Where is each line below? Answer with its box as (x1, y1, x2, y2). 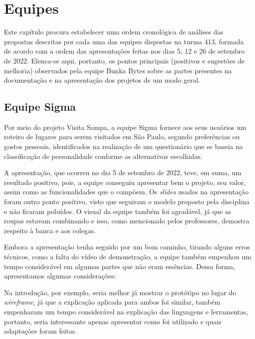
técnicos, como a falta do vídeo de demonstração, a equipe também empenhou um (4, 251, 252, 262)
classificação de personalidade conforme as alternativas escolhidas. (4, 151, 203, 161)
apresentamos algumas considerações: (4, 271, 116, 281)
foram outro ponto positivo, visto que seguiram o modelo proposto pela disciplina (4, 196, 250, 207)
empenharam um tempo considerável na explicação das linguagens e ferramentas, (4, 306, 248, 316)
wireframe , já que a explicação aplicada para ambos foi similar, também (4, 297, 221, 307)
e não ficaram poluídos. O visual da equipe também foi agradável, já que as (4, 206, 231, 216)
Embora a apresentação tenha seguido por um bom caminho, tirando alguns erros (4, 242, 250, 252)
